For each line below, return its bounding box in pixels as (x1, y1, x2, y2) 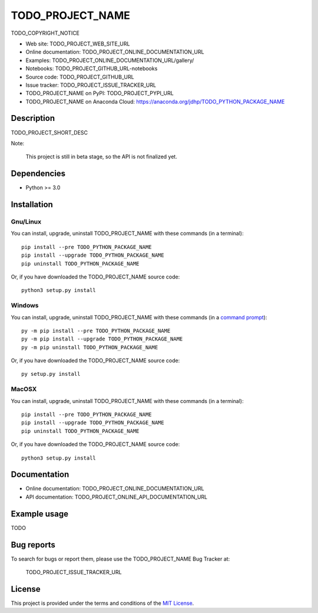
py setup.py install (21, 371, 81, 378)
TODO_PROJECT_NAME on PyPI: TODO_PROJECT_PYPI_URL (25, 90, 174, 97)
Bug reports (11, 540, 56, 550)
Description (11, 113, 55, 123)
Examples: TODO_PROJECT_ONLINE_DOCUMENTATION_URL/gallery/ (25, 57, 194, 64)
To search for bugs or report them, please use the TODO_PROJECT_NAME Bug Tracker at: (11, 555, 230, 562)
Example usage (11, 509, 69, 519)
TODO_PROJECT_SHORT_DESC (11, 129, 88, 136)
